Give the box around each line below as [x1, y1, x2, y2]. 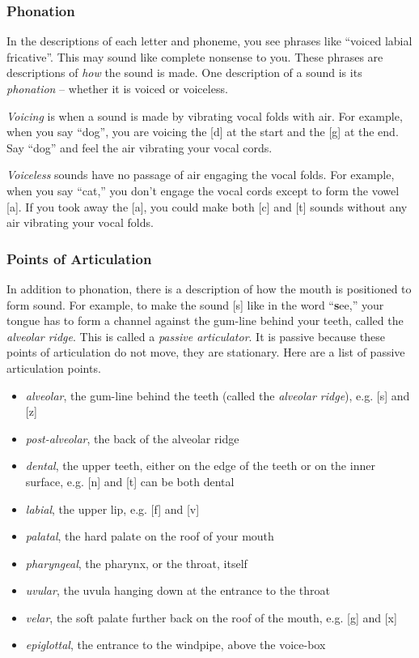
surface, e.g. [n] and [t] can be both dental [25, 472, 235, 489]
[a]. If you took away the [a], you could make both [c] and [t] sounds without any [6, 198, 408, 215]
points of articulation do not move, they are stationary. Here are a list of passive [6, 344, 405, 361]
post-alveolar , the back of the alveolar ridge [25, 429, 239, 446]
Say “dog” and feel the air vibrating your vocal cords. [6, 139, 273, 156]
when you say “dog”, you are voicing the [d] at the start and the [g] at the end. [6, 123, 399, 140]
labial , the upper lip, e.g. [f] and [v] [25, 500, 200, 517]
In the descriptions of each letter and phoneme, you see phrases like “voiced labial [6, 32, 413, 49]
